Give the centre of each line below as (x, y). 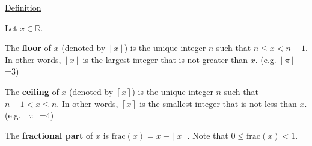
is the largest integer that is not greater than (165, 59)
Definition (23, 7)
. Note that (208, 135)
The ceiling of (32, 91)
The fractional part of (49, 135)
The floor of (28, 48)
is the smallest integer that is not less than (218, 103)
